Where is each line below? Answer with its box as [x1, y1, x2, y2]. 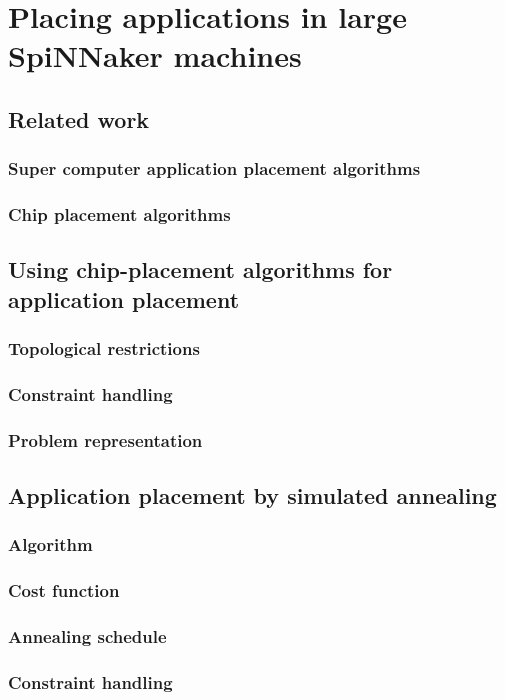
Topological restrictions [8, 336, 200, 361]
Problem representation [8, 427, 203, 452]
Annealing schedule [8, 624, 167, 649]
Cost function [8, 578, 120, 603]
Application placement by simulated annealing [8, 480, 497, 511]
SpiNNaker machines [8, 35, 302, 76]
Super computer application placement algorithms [8, 156, 421, 181]
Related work [8, 103, 150, 134]
